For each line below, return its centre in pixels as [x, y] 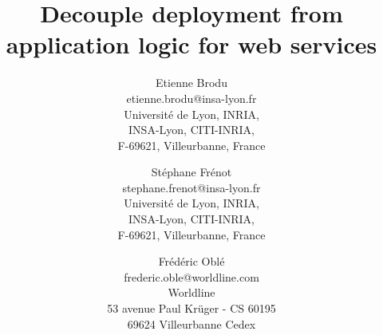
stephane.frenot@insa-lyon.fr [191, 187]
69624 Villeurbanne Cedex [191, 323]
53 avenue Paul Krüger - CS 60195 [191, 308]
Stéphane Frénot [191, 172]
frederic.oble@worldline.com [191, 276]
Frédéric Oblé [191, 261]
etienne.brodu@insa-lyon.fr [191, 98]
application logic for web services [191, 44]
